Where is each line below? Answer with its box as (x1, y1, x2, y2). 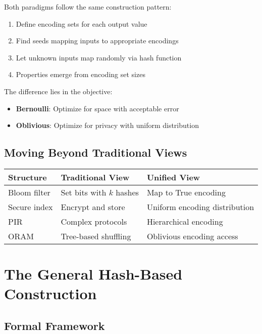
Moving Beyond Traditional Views (4, 145, 187, 160)
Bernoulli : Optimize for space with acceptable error (16, 103, 179, 113)
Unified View (146, 171, 200, 183)
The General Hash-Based (4, 263, 183, 284)
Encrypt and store (61, 201, 125, 213)
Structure (8, 171, 47, 183)
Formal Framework (4, 317, 105, 333)
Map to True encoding (146, 186, 226, 198)
